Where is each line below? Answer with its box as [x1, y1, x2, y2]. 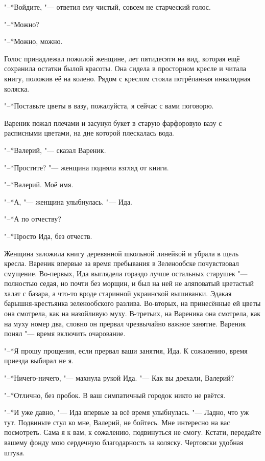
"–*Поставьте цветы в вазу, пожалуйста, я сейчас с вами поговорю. [4, 100, 214, 111]
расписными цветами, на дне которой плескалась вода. [4, 127, 175, 138]
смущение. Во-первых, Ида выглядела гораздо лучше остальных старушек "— [4, 268, 248, 278]
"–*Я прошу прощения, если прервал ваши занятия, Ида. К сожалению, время [4, 345, 248, 356]
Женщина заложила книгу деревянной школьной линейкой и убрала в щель [4, 248, 239, 258]
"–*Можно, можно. [4, 36, 63, 47]
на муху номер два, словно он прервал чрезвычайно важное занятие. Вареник [4, 318, 246, 328]
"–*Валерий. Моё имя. [4, 179, 74, 190]
